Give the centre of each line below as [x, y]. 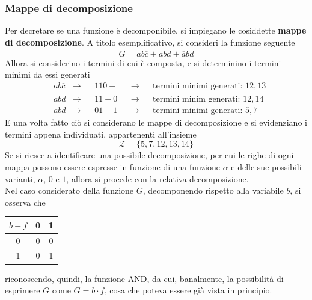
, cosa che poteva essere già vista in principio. [188, 290]
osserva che [25, 202]
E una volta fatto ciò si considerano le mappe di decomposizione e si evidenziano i [156, 122]
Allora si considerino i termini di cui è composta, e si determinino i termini [143, 62]
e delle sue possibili [266, 166]
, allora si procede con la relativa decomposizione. [158, 178]
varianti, [20, 178]
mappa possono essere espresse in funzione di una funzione [112, 166]
